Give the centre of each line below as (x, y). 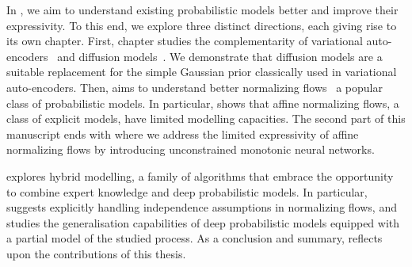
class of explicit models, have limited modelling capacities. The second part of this (206, 118)
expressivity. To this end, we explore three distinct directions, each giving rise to (202, 25)
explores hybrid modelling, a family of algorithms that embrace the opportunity (200, 175)
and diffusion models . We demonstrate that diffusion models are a (220, 56)
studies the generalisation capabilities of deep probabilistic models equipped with (203, 222)
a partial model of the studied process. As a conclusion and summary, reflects (195, 238)
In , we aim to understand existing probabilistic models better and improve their (202, 10)
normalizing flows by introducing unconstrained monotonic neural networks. (191, 149)
